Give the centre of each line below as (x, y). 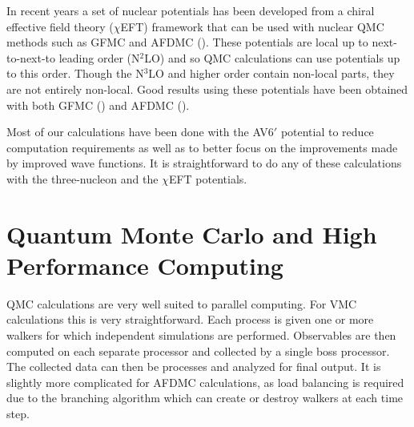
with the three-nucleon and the (82, 178)
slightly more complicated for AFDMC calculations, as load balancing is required (205, 382)
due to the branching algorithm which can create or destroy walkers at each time (205, 398)
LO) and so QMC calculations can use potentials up (272, 57)
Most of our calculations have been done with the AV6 (140, 132)
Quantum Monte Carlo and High (192, 234)
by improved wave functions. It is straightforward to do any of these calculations (204, 163)
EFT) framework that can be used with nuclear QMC (252, 26)
